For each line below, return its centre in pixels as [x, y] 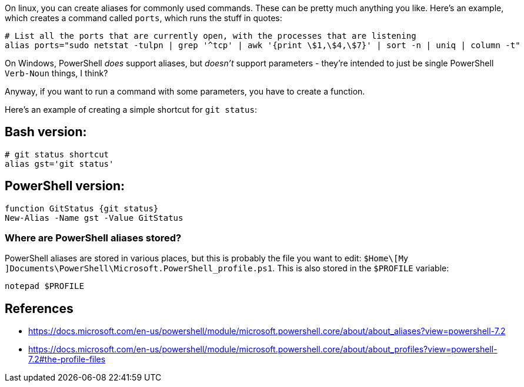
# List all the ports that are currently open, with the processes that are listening [211, 36]
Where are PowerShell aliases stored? [93, 238]
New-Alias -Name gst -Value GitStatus [94, 218]
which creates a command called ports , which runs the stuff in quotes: [143, 18]
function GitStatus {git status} [82, 208]
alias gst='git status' [59, 164]
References [39, 308]
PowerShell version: [65, 186]
